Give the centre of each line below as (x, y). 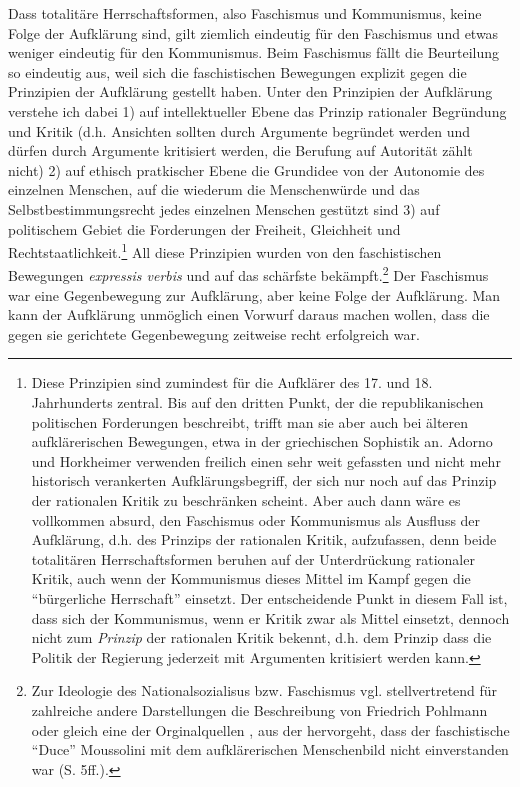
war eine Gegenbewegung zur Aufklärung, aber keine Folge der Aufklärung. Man (254, 294)
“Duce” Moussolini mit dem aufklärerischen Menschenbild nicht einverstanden (270, 749)
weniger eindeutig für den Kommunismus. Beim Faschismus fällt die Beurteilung (254, 52)
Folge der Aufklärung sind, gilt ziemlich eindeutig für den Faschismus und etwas (253, 32)
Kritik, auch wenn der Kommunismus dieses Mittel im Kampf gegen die (251, 578)
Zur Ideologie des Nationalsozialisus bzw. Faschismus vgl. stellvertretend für (264, 690)
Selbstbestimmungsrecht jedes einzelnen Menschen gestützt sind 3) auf (224, 208)
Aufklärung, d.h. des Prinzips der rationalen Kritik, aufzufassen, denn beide (264, 539)
